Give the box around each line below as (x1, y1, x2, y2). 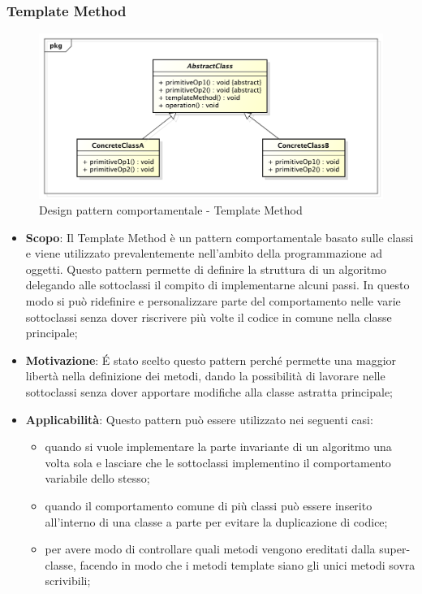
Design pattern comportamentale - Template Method (39, 202, 303, 219)
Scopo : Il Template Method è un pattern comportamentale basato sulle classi (25, 228, 414, 245)
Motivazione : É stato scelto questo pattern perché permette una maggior (25, 351, 397, 368)
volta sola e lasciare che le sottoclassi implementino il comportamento (45, 453, 391, 470)
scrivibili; (45, 572, 91, 589)
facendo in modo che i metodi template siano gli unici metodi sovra (80, 556, 416, 573)
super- (379, 540, 411, 557)
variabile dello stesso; (45, 470, 150, 487)
